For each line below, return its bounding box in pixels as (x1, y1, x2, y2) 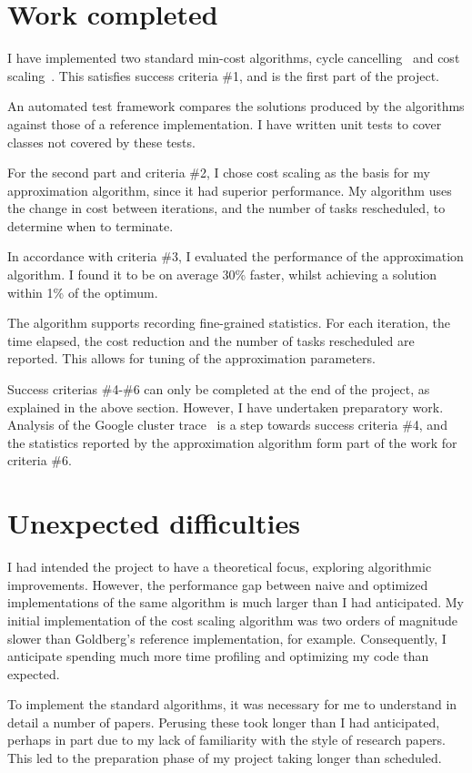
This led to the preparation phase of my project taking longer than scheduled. (7, 748, 442, 768)
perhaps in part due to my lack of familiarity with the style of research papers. (7, 730, 446, 749)
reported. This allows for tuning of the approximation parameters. (7, 349, 376, 368)
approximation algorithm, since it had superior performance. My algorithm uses (7, 180, 452, 199)
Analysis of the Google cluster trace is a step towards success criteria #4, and (7, 415, 447, 434)
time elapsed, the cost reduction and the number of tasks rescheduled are (7, 331, 415, 350)
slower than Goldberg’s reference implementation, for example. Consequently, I (7, 628, 447, 647)
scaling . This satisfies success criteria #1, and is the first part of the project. (7, 66, 439, 85)
